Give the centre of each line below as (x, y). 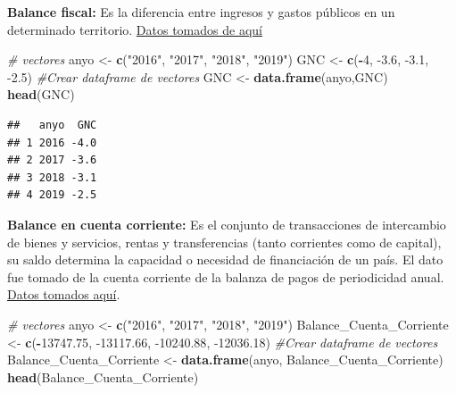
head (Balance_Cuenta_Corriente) (103, 376)
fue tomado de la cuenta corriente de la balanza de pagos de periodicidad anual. (226, 276)
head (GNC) (41, 94)
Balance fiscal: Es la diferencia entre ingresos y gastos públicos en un (201, 12)
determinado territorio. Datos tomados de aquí (135, 29)
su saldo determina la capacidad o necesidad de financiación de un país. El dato (225, 259)
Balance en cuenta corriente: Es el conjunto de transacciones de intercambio (227, 224)
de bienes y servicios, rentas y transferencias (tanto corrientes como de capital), (224, 242)
